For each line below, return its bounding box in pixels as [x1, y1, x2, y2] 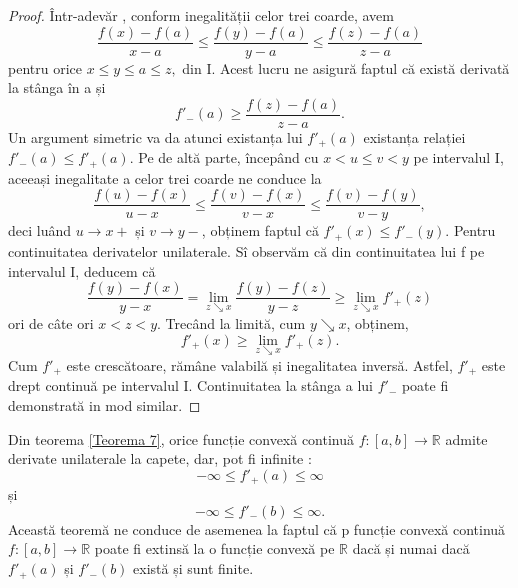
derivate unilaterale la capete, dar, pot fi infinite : [8, 448, 312, 469]
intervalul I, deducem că [8, 260, 156, 281]
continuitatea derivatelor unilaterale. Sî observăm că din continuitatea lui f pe [8, 240, 485, 261]
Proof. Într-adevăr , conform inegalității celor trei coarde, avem [8, 5, 394, 25]
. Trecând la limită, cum [157, 313, 306, 334]
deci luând [8, 220, 72, 241]
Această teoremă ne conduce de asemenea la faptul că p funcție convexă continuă [8, 518, 506, 539]
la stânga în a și [8, 77, 106, 98]
